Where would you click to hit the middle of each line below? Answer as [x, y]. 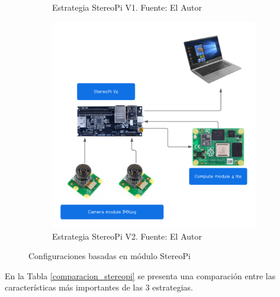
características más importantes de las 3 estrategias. [99, 287]
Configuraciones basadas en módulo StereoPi [110, 256]
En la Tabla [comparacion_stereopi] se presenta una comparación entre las [140, 275]
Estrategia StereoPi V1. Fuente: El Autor [127, 7]
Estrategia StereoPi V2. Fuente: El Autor [127, 236]
